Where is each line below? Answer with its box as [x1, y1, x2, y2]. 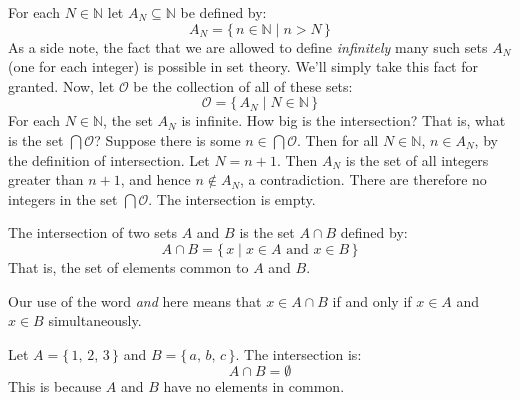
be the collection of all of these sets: [133, 75, 353, 96]
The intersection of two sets [8, 222, 178, 243]
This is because [8, 376, 102, 397]
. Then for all [296, 129, 379, 150]
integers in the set [8, 188, 118, 209]
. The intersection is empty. [148, 188, 316, 209]
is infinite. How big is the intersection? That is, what [181, 110, 506, 131]
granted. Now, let [8, 75, 115, 96]
